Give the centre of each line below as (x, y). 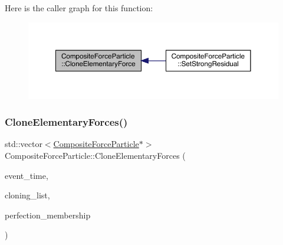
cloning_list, (27, 195)
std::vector (24, 144)
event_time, (27, 175)
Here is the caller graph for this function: (79, 8)
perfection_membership (48, 215)
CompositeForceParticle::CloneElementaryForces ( (95, 155)
